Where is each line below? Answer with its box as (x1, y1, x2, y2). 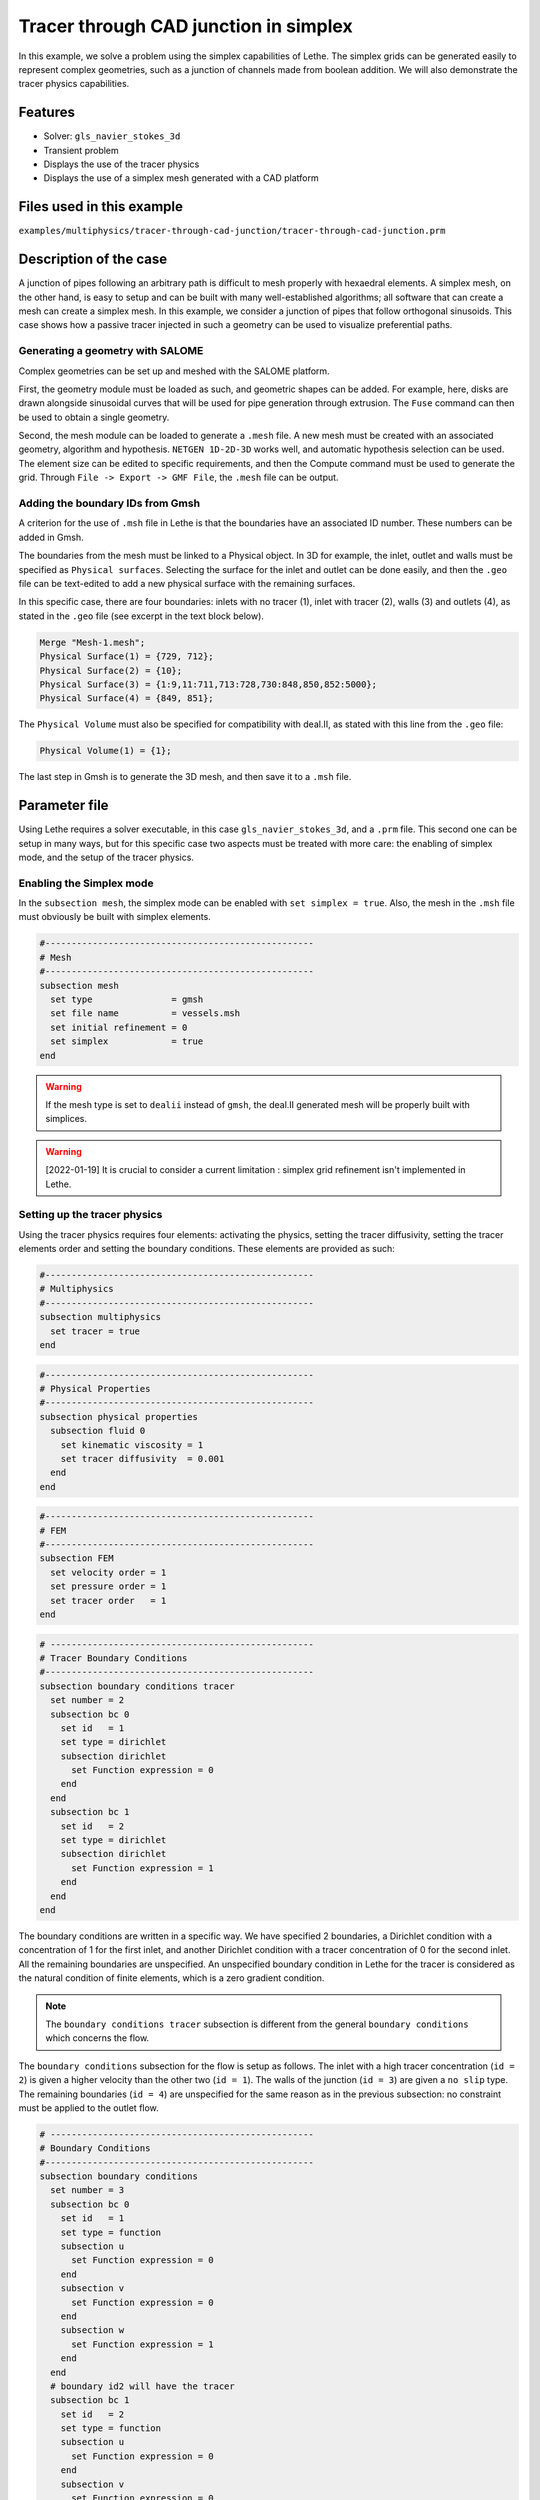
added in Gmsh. (18, 531, 84, 543)
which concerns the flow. (45, 2032, 150, 2044)
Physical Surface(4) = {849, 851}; (39, 693, 214, 704)
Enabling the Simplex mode (18, 876, 154, 890)
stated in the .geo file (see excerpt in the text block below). (18, 610, 265, 622)
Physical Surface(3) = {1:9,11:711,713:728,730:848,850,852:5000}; (39, 678, 378, 690)
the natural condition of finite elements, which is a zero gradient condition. (18, 1972, 325, 1984)
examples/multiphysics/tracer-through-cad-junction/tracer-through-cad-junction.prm (18, 225, 446, 237)
